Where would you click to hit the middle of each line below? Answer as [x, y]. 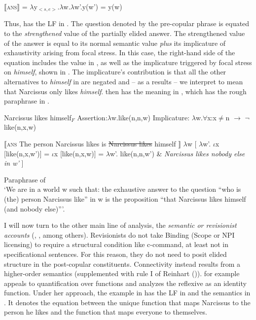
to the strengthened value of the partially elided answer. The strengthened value [125, 33]
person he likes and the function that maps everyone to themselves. [106, 312]
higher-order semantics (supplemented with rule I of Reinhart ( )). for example [122, 273]
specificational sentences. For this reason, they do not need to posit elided [115, 254]
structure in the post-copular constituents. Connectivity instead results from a [122, 264]
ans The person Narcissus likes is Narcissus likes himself [91, 143]
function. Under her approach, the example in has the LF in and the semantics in [127, 293]
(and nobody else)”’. [35, 208]
